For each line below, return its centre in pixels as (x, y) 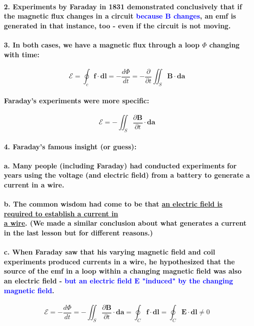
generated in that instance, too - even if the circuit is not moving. (117, 25)
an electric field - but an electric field (68, 280)
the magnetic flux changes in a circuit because (83, 16)
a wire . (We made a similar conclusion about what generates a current (125, 223)
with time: (22, 54)
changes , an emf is (205, 16)
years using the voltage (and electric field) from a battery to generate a (127, 175)
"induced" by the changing (188, 280)
